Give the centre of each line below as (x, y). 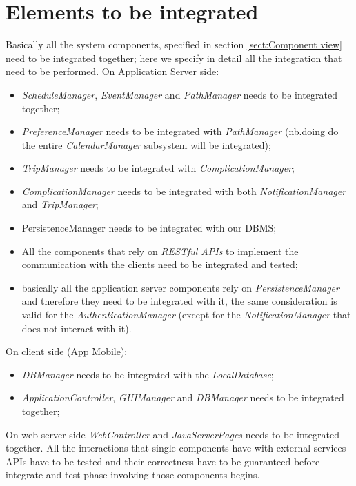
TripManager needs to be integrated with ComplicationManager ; (158, 168)
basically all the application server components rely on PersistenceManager (180, 287)
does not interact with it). (77, 328)
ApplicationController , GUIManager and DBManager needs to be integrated (183, 397)
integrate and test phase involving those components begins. (133, 475)
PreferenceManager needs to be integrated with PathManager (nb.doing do (180, 131)
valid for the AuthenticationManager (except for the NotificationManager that (186, 315)
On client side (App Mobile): (67, 351)
